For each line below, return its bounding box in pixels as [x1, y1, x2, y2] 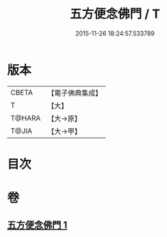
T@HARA [10, 113, 41, 123]
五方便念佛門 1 [7, 219, 68, 231]
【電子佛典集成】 [47, 88, 103, 98]
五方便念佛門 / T [69, 6, 161, 22]
